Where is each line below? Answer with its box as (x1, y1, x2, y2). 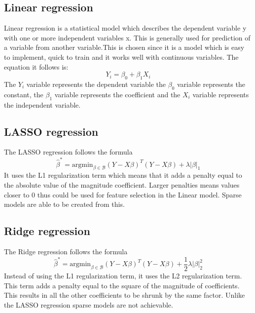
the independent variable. (4, 99, 81, 110)
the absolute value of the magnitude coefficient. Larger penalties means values (4, 180, 240, 190)
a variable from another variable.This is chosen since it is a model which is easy (4, 42, 245, 52)
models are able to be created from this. (4, 199, 125, 209)
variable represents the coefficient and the (54, 89, 181, 99)
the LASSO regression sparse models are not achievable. (4, 299, 173, 310)
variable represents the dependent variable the (26, 78, 166, 89)
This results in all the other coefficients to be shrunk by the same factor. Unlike (4, 290, 245, 300)
